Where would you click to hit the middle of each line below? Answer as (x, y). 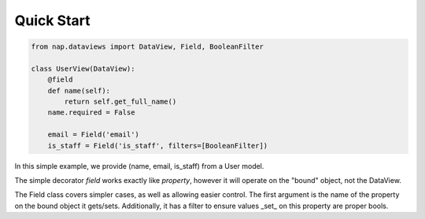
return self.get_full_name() (120, 102)
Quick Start (52, 20)
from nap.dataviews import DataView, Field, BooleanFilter (147, 47)
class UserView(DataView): (83, 68)
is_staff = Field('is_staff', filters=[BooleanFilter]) (158, 146)
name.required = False (91, 113)
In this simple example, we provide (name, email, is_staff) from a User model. (139, 166)
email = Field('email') (93, 135)
